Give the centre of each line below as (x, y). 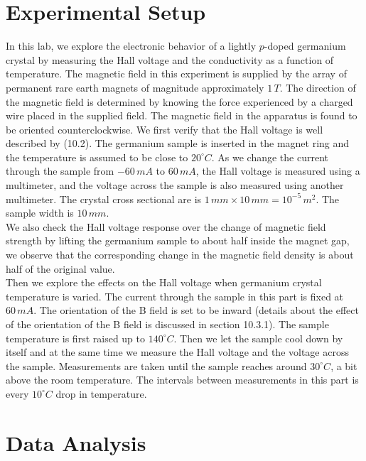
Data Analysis (76, 442)
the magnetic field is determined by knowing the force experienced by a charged (179, 101)
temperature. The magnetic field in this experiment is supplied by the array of (176, 74)
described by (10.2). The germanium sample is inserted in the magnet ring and (178, 143)
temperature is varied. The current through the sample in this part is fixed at (175, 296)
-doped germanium (305, 46)
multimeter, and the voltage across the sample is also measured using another (175, 185)
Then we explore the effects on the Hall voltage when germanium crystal (164, 282)
